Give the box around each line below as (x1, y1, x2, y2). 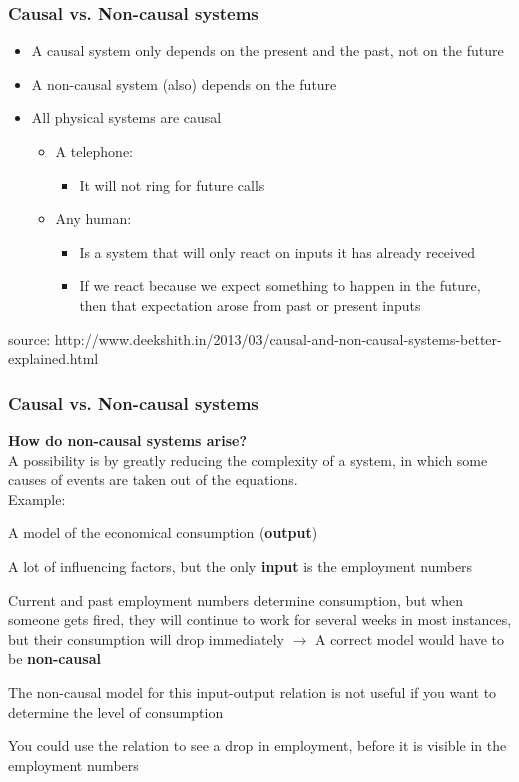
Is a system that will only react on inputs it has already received (79, 241, 475, 262)
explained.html (8, 348, 99, 369)
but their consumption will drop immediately (8, 628, 284, 649)
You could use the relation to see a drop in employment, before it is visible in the (8, 735, 507, 756)
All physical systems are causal (31, 107, 222, 128)
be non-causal (8, 648, 101, 669)
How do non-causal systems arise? (8, 429, 248, 450)
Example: (8, 488, 66, 509)
